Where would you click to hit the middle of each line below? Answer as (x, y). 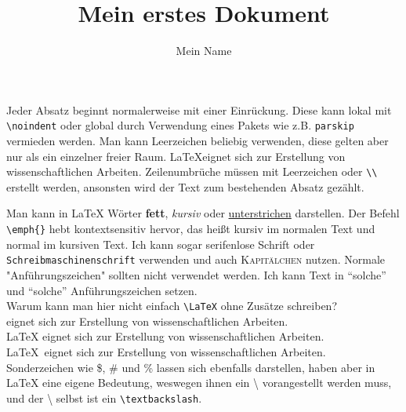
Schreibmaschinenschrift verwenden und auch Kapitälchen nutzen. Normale (196, 259)
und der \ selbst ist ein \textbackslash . (104, 397)
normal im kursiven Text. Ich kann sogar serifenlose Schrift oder (161, 244)
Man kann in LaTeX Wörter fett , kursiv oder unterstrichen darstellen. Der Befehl (203, 213)
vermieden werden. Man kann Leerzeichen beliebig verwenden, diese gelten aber (198, 140)
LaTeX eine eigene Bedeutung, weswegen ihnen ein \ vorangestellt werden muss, (199, 383)
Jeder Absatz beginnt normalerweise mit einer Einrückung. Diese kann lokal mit (199, 109)
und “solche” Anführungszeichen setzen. (102, 290)
